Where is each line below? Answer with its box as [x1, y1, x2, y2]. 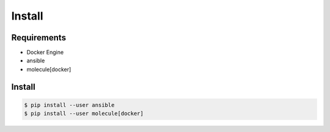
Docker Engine [26, 49, 64, 56]
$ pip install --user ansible [24, 101, 115, 108]
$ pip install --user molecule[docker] [24, 110, 144, 117]
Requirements [11, 32, 67, 43]
